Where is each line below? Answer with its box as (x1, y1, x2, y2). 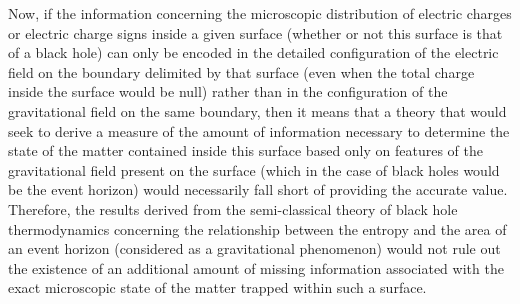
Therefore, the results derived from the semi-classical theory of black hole (8, 198, 458, 219)
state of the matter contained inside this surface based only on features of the (8, 140, 484, 161)
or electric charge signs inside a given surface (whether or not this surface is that (8, 22, 503, 43)
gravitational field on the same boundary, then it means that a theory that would (8, 100, 507, 121)
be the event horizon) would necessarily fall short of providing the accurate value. (8, 179, 508, 200)
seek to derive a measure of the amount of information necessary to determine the (8, 120, 510, 141)
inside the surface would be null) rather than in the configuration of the (8, 81, 448, 102)
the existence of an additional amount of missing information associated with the (8, 257, 504, 278)
